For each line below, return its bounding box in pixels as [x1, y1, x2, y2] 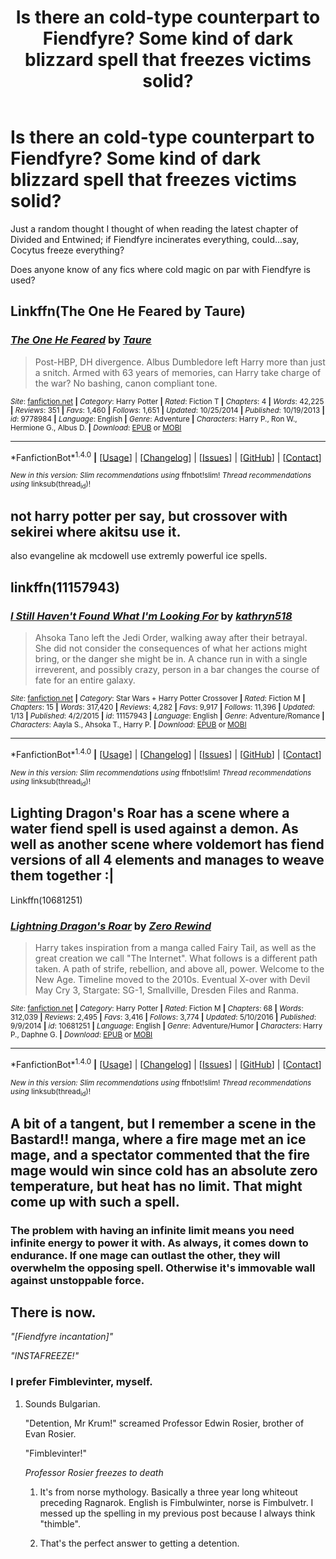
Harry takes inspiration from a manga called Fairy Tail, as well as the [34, 942, 317, 954]
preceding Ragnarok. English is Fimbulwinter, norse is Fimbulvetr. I [39, 1496, 314, 1508]
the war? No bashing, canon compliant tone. [34, 377, 218, 389]
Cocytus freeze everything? [10, 244, 125, 256]
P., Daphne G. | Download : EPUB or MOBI [10, 1030, 153, 1040]
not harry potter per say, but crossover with [10, 508, 288, 525]
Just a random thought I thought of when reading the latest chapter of [10, 222, 299, 235]
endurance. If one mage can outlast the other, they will [10, 1248, 281, 1262]
